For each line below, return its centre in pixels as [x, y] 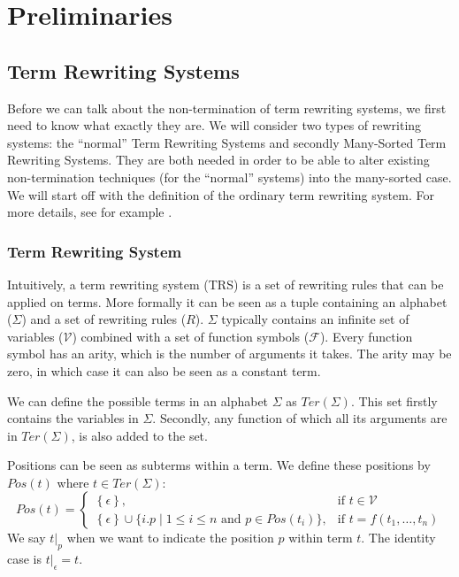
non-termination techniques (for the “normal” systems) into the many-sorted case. [229, 177]
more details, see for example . [90, 212]
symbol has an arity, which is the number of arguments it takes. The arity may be [229, 354]
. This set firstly [394, 400]
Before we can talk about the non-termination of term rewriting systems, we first [227, 108]
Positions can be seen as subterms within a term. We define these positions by [219, 465]
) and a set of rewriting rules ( [104, 319]
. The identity [398, 538]
